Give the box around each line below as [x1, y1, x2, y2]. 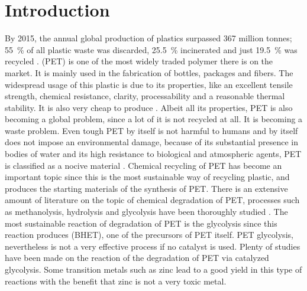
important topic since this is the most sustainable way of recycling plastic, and [5, 171, 290, 183]
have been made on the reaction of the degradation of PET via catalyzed [5, 251, 269, 264]
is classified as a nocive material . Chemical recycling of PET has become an [5, 159, 282, 171]
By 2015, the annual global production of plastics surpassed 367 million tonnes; [5, 32, 292, 44]
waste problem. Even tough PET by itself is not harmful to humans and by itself [5, 124, 298, 136]
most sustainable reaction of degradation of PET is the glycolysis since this [5, 217, 277, 229]
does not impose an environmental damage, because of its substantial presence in [5, 136, 299, 148]
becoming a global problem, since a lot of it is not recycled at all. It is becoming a [5, 113, 303, 125]
